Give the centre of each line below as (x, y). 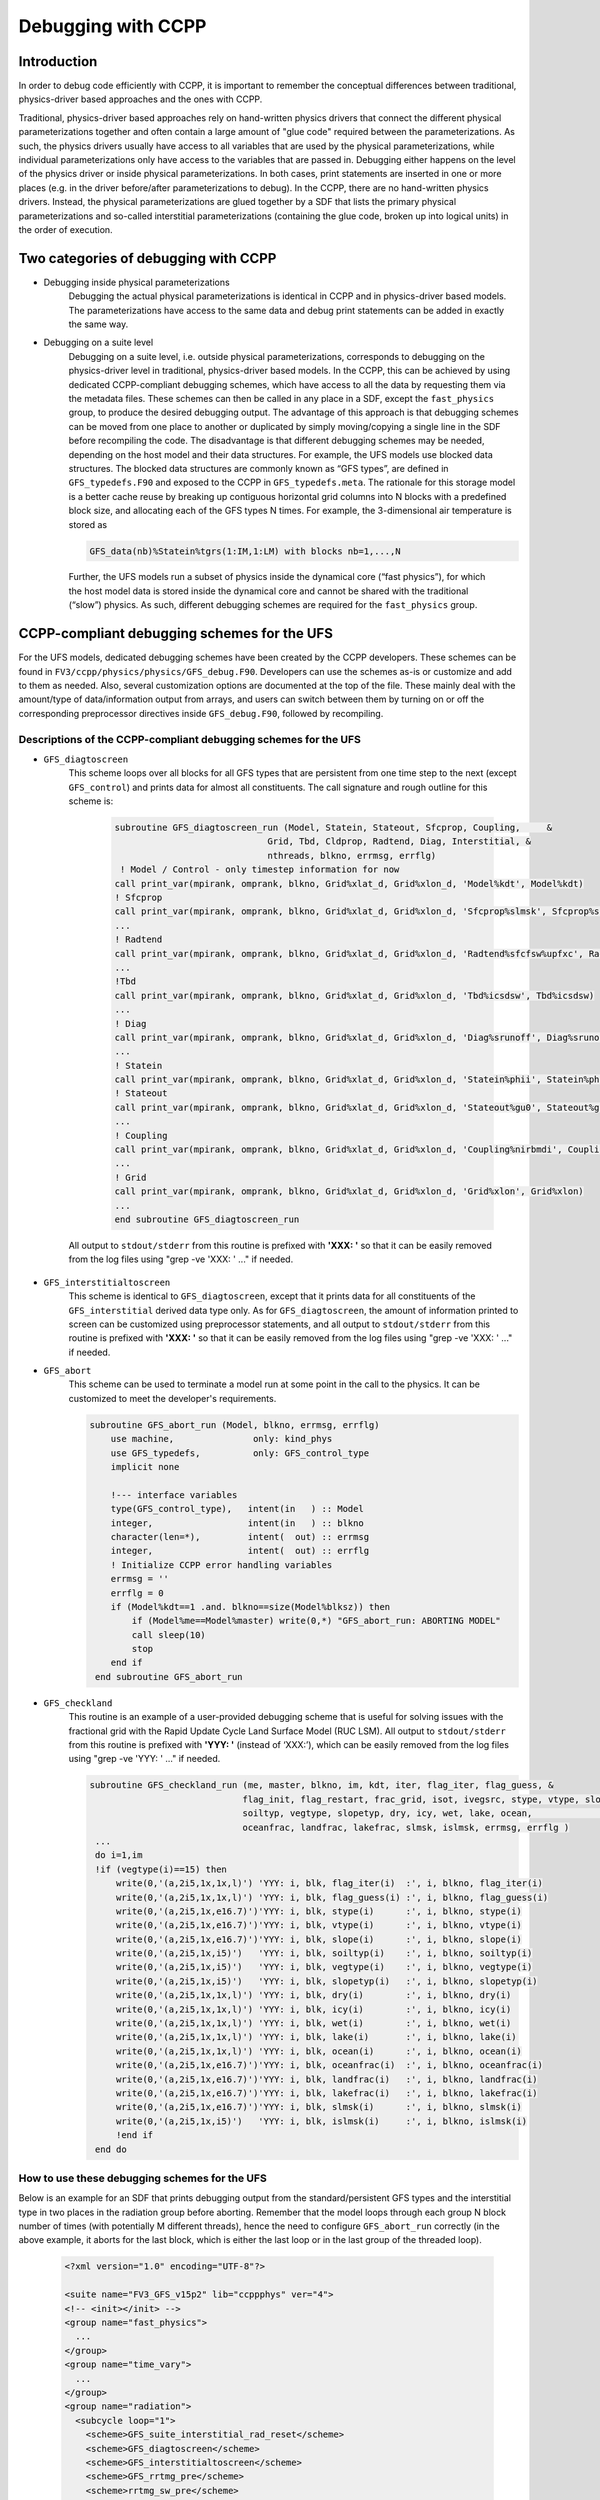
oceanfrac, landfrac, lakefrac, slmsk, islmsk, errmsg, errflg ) (406, 1827)
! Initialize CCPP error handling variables (221, 1564)
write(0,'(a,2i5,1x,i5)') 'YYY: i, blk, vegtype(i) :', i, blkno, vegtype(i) (324, 1967)
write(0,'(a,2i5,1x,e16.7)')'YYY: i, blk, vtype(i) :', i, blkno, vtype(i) (318, 1925)
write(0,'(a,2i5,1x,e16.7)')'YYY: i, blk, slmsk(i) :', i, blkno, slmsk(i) (318, 2107)
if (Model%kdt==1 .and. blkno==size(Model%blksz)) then (250, 1606)
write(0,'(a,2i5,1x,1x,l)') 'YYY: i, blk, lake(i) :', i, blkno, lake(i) (316, 2037)
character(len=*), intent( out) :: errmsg (240, 1536)
